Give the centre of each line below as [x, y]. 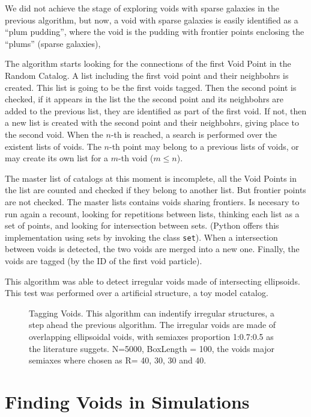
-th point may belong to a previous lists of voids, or [204, 146]
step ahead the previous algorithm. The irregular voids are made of [152, 325]
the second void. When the [54, 134]
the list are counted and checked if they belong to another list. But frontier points [155, 190]
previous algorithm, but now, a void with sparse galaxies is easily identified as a [152, 20]
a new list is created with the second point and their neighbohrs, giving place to [152, 122]
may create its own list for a [57, 158]
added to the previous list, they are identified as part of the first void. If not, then [156, 110]
